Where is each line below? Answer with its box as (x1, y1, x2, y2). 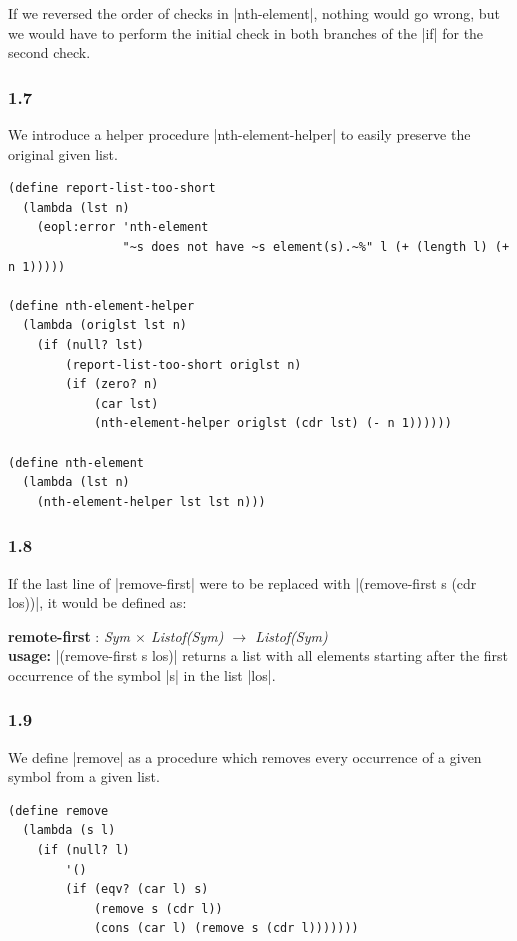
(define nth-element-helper (8, 298, 195, 313)
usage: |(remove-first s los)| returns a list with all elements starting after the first (8, 645, 509, 666)
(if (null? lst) (36, 337, 145, 352)
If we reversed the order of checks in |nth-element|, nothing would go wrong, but (8, 3, 500, 23)
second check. (8, 42, 91, 63)
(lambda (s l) (22, 823, 116, 838)
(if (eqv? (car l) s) (65, 882, 209, 897)
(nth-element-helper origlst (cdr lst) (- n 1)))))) (93, 416, 452, 431)
